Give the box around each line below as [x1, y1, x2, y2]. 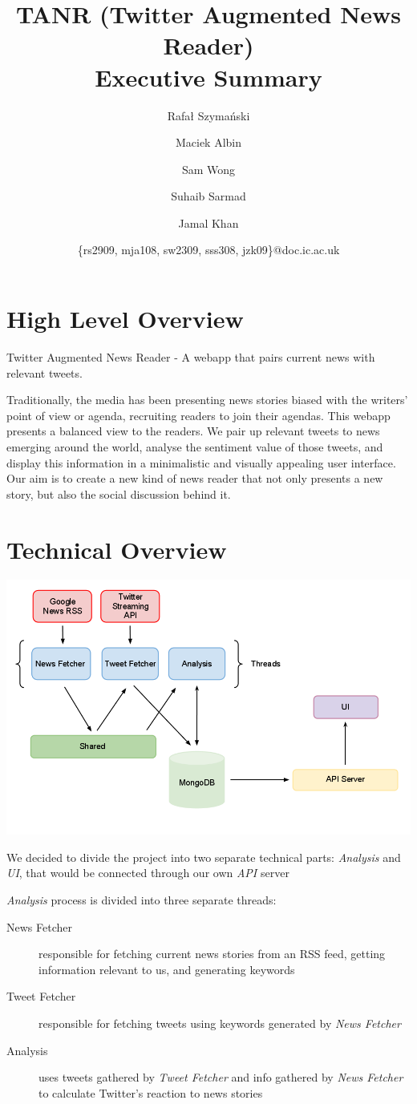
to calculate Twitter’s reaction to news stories [38, 1084, 263, 1101]
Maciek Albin [175, 134, 242, 151]
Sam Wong [181, 160, 236, 177]
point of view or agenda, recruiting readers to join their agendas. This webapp [6, 406, 391, 423]
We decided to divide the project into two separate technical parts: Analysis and [6, 848, 401, 865]
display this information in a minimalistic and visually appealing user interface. [6, 454, 396, 471]
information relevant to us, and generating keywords [38, 960, 295, 977]
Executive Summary [95, 60, 322, 93]
